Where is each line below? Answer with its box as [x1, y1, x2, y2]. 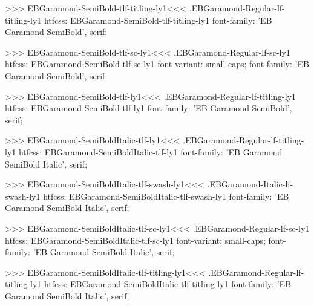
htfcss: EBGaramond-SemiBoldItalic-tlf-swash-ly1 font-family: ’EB [43, 189, 289, 202]
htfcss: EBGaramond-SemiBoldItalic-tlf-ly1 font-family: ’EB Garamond [18, 145, 283, 158]
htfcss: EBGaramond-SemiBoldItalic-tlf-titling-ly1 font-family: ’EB [44, 278, 292, 290]
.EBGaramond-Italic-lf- [207, 178, 293, 190]
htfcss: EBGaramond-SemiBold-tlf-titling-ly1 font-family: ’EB [44, 13, 272, 26]
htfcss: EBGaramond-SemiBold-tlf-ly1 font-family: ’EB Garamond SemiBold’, [5, 102, 292, 114]
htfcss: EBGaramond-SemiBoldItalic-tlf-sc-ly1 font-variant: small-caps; [5, 233, 266, 246]
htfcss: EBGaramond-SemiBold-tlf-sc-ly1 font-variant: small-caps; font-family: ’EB [5, 57, 309, 70]
